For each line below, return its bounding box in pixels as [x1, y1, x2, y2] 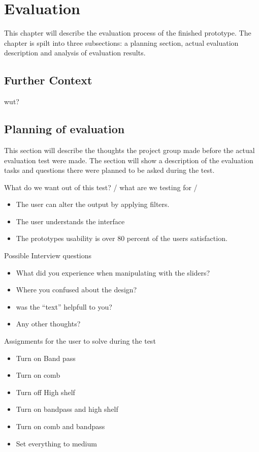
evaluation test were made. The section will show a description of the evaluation [4, 155, 253, 165]
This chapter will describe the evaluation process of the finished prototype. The [4, 27, 251, 38]
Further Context [4, 72, 92, 88]
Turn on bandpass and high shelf [16, 404, 118, 414]
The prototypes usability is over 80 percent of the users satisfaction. [16, 233, 228, 244]
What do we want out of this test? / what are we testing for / [4, 182, 198, 192]
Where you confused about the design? [16, 284, 137, 295]
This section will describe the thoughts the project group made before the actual [4, 144, 255, 155]
